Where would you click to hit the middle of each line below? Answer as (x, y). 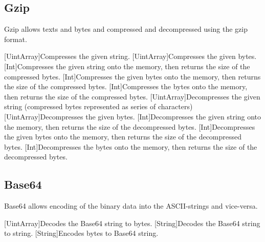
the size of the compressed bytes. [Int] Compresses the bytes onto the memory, (126, 86)
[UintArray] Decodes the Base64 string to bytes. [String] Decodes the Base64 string (132, 223)
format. (16, 39)
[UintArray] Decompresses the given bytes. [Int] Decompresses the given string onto (133, 116)
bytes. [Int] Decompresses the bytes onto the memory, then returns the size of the (131, 146)
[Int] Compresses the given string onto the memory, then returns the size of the (127, 66)
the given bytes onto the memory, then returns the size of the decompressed (123, 137)
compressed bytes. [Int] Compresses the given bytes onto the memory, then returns (132, 76)
